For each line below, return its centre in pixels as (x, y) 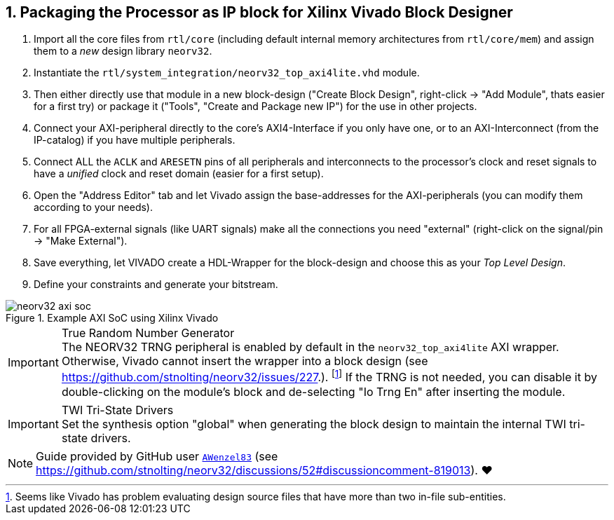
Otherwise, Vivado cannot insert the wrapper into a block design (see (245, 361)
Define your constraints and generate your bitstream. (156, 285)
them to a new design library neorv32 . (123, 51)
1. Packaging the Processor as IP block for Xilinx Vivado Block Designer (259, 12)
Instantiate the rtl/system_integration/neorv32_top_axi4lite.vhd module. (227, 73)
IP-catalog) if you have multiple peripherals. (135, 140)
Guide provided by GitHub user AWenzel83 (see (157, 456)
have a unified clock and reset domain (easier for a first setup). (179, 174)
